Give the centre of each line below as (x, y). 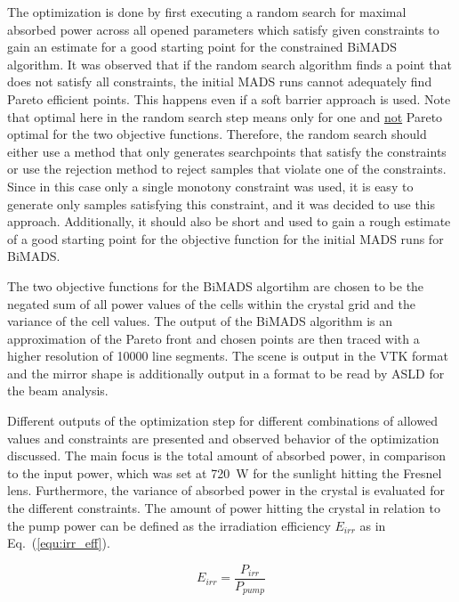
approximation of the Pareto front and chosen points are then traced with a (213, 338)
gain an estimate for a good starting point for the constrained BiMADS (202, 47)
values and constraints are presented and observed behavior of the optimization (223, 438)
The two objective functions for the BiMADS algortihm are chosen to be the (216, 285)
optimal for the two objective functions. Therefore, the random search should (217, 134)
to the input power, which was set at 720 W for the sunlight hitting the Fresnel (225, 472)
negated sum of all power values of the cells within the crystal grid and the (211, 303)
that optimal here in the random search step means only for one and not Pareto (225, 116)
